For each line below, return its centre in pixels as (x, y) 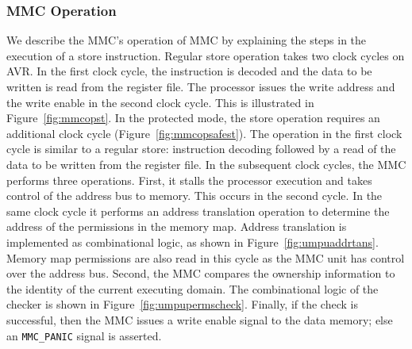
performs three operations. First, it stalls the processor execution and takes (189, 180)
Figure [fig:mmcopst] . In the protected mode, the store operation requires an (193, 118)
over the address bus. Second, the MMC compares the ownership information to (201, 273)
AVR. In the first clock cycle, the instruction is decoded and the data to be (189, 71)
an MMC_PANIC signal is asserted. (84, 335)
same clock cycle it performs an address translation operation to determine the (198, 211)
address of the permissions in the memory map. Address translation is (177, 226)
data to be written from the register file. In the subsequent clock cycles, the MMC (206, 164)
